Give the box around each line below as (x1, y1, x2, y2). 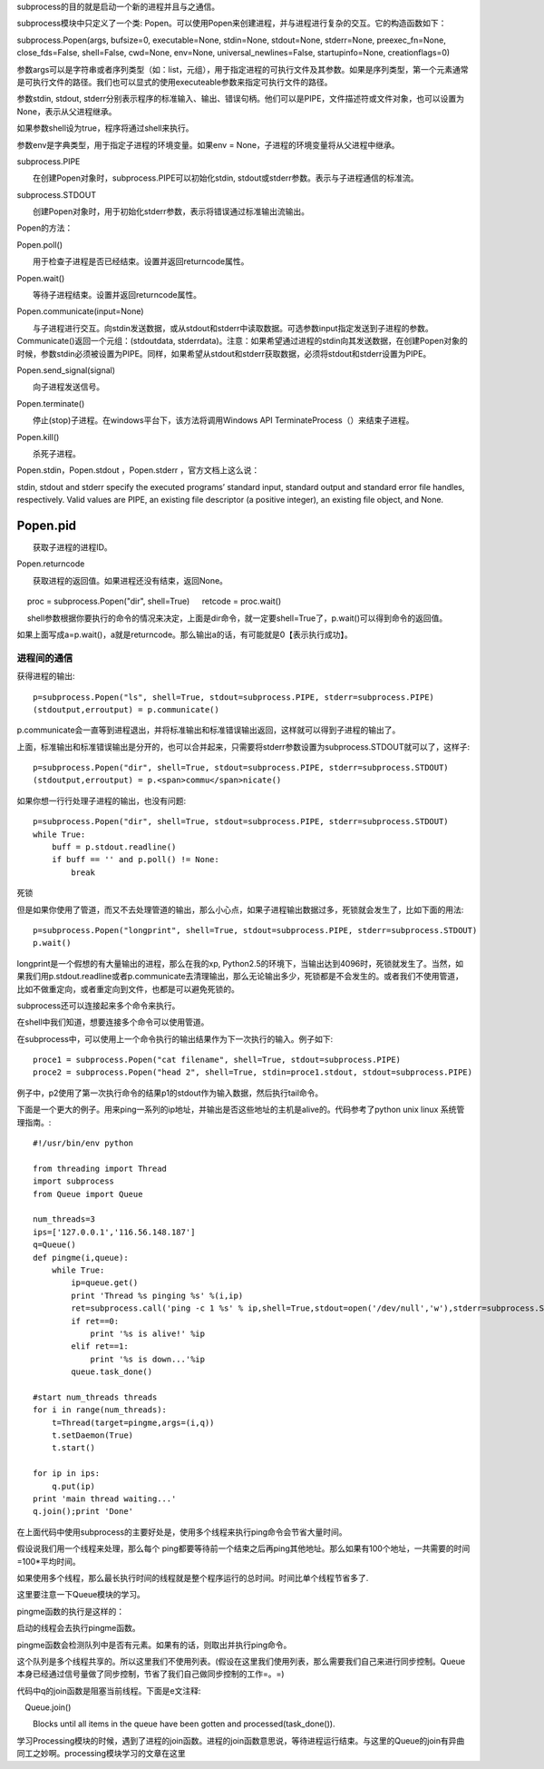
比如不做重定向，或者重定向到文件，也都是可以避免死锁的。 (16, 983, 239, 994)
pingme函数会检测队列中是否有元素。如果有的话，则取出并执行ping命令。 (16, 1639, 292, 1650)
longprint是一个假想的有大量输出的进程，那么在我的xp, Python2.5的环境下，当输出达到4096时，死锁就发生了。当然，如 (16, 958, 464, 968)
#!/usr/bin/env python (33, 1138, 134, 1148)
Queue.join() (24, 1702, 72, 1713)
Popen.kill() (16, 431, 60, 442)
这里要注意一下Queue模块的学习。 (16, 1589, 145, 1600)
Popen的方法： (16, 222, 73, 233)
